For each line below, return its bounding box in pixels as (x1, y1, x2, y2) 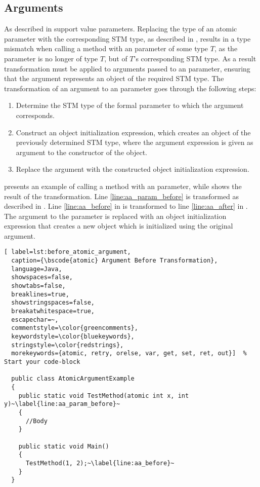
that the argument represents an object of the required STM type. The (4, 73, 224, 84)
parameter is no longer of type (4, 53, 98, 63)
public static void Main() (18, 442, 109, 450)
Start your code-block (4, 358, 80, 366)
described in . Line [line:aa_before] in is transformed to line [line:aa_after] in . (4, 201, 248, 211)
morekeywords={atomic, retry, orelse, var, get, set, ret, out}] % (11, 350, 247, 357)
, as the (214, 43, 238, 54)
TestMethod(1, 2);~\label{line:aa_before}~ (25, 459, 175, 467)
